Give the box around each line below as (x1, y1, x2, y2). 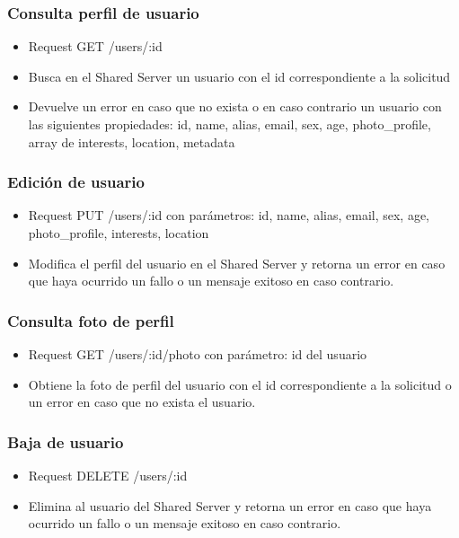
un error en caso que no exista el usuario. (28, 392, 256, 411)
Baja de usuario (7, 430, 124, 453)
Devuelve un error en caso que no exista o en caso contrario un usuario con (28, 97, 442, 116)
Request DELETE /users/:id (28, 466, 188, 484)
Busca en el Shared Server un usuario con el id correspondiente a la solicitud (28, 66, 451, 85)
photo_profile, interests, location (28, 224, 209, 242)
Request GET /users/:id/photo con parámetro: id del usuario (28, 345, 367, 363)
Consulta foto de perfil (7, 309, 174, 331)
